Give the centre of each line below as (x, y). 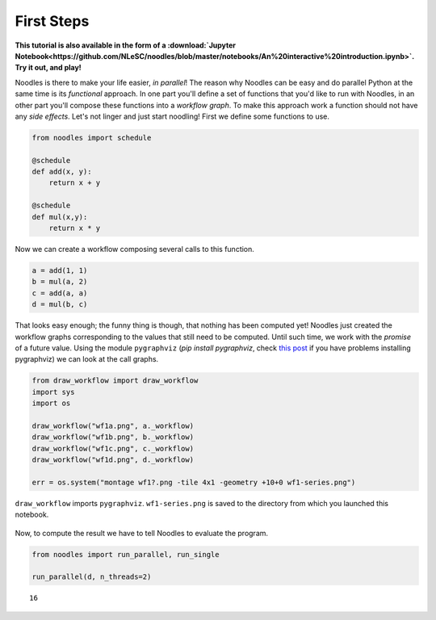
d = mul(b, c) (60, 304)
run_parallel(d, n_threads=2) (92, 577)
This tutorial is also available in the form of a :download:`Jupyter (126, 45)
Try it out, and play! (48, 68)
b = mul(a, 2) (60, 282)
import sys (53, 392)
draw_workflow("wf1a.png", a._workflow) (113, 425)
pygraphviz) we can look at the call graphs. (87, 359)
